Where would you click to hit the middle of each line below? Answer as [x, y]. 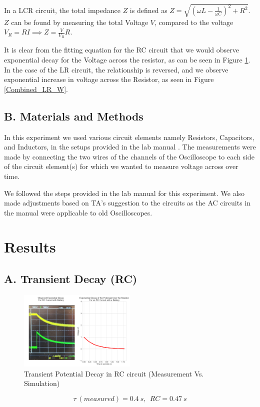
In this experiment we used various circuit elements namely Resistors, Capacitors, [129, 137]
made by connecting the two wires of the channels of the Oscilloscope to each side [129, 156]
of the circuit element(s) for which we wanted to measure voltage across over [121, 166]
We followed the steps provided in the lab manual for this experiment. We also [124, 193]
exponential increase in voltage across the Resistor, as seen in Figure [109, 79]
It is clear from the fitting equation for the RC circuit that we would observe [121, 50]
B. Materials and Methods [74, 116]
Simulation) [42, 383]
